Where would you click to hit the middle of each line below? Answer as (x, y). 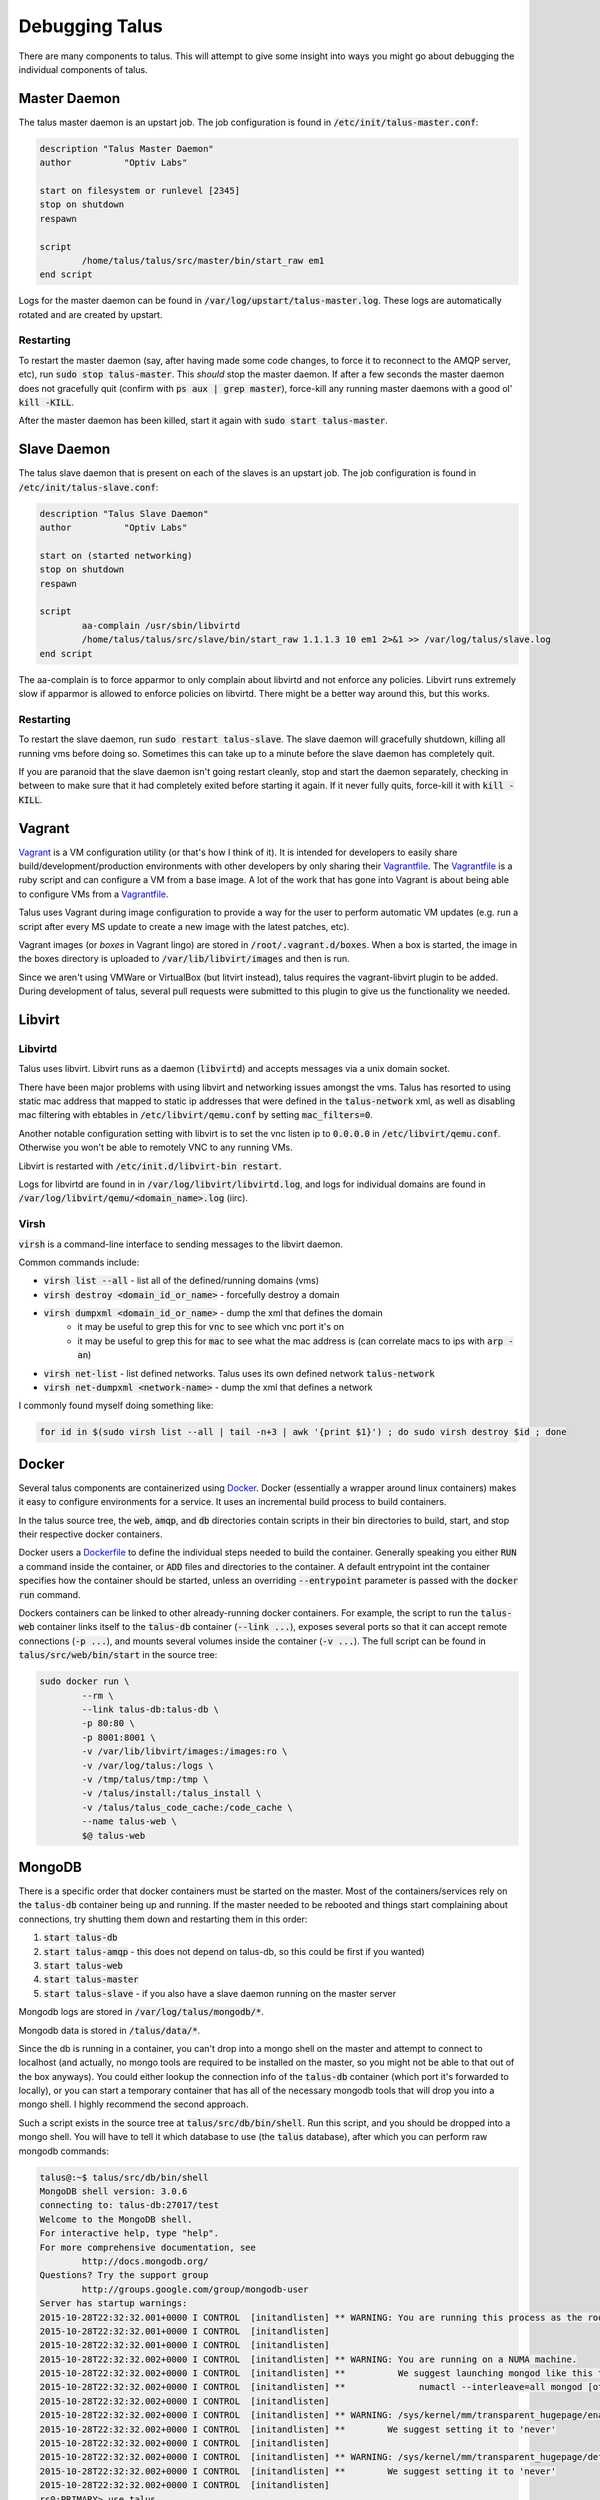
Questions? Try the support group (124, 2275)
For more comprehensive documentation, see (148, 2247)
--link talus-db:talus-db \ (150, 1709)
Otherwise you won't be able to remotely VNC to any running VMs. (156, 1147)
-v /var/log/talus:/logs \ (147, 1765)
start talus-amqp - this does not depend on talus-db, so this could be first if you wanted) (234, 1951)
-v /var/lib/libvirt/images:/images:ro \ (184, 1751)
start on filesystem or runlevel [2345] (139, 190)
